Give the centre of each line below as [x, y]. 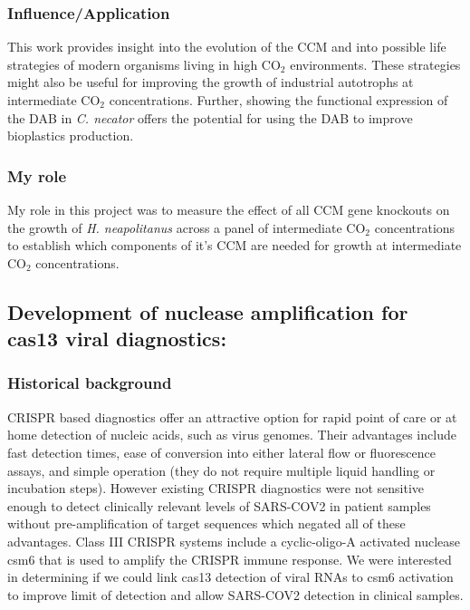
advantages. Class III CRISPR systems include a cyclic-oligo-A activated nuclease [234, 541]
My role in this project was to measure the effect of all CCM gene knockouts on [229, 209]
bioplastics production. [71, 136]
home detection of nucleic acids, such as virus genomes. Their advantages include [232, 435]
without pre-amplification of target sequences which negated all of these [206, 523]
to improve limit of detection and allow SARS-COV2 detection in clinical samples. [235, 594]
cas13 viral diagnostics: [117, 339]
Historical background [90, 383]
